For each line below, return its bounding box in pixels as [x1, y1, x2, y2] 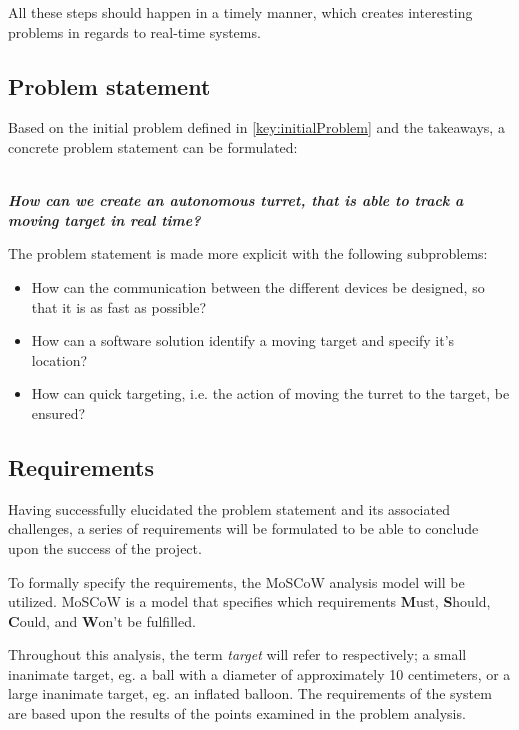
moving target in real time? [8, 209, 201, 230]
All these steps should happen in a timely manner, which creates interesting [8, 2, 473, 22]
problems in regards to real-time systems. [8, 21, 261, 42]
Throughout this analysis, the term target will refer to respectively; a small [8, 644, 467, 665]
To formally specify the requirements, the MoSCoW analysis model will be [8, 571, 465, 592]
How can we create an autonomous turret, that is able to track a [8, 190, 464, 211]
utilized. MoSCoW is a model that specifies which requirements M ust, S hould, [8, 591, 491, 612]
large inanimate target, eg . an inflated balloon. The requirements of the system [8, 683, 492, 704]
